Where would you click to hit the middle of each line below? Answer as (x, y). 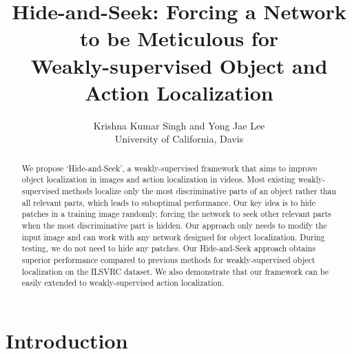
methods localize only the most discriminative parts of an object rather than (199, 190)
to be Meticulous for (179, 38)
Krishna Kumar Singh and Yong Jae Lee (179, 125)
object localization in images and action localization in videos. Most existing (158, 179)
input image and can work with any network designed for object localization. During (173, 237)
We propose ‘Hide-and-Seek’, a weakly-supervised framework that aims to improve (169, 168)
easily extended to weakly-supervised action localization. (123, 283)
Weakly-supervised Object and (179, 65)
